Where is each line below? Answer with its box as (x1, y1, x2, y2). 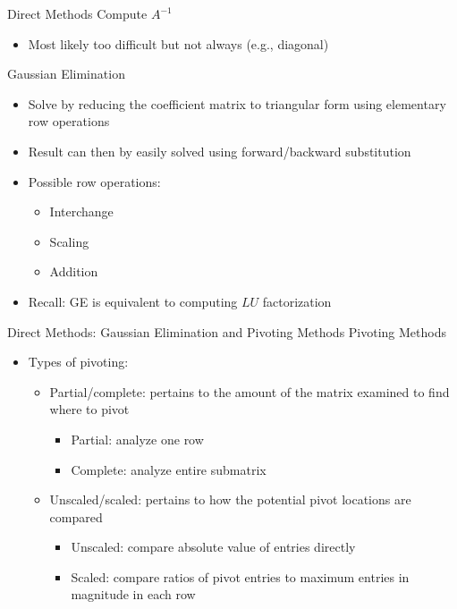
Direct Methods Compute (7, 4, 148, 22)
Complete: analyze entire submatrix (71, 460, 267, 478)
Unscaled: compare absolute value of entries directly (71, 537, 356, 556)
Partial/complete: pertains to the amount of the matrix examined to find (49, 382, 450, 401)
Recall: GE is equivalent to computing (28, 292, 238, 310)
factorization (262, 292, 332, 310)
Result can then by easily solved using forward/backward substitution (28, 141, 411, 160)
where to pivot (49, 400, 130, 419)
